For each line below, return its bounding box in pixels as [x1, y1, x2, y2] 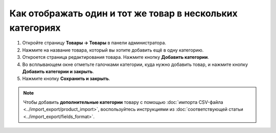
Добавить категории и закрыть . [22, 68, 94, 74]
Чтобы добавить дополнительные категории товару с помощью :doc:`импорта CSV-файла [23, 99, 223, 105]
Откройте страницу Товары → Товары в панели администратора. [22, 40, 166, 46]
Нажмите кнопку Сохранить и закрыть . [22, 76, 110, 82]
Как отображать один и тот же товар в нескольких [9, 8, 238, 19]
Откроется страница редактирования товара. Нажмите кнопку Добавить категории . [22, 54, 210, 60]
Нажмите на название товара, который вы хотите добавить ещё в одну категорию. [22, 47, 204, 53]
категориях [9, 22, 61, 33]
